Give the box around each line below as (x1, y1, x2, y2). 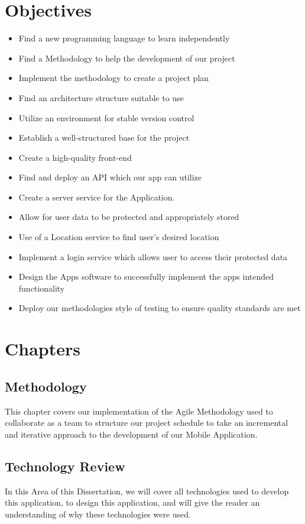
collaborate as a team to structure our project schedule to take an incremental (5, 416, 288, 429)
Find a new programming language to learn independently (18, 32, 230, 44)
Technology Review (5, 457, 125, 475)
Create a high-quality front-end (18, 151, 132, 163)
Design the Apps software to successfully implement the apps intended (18, 270, 274, 283)
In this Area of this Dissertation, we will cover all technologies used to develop (5, 484, 289, 497)
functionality (18, 282, 65, 294)
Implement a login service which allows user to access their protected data (18, 250, 288, 263)
